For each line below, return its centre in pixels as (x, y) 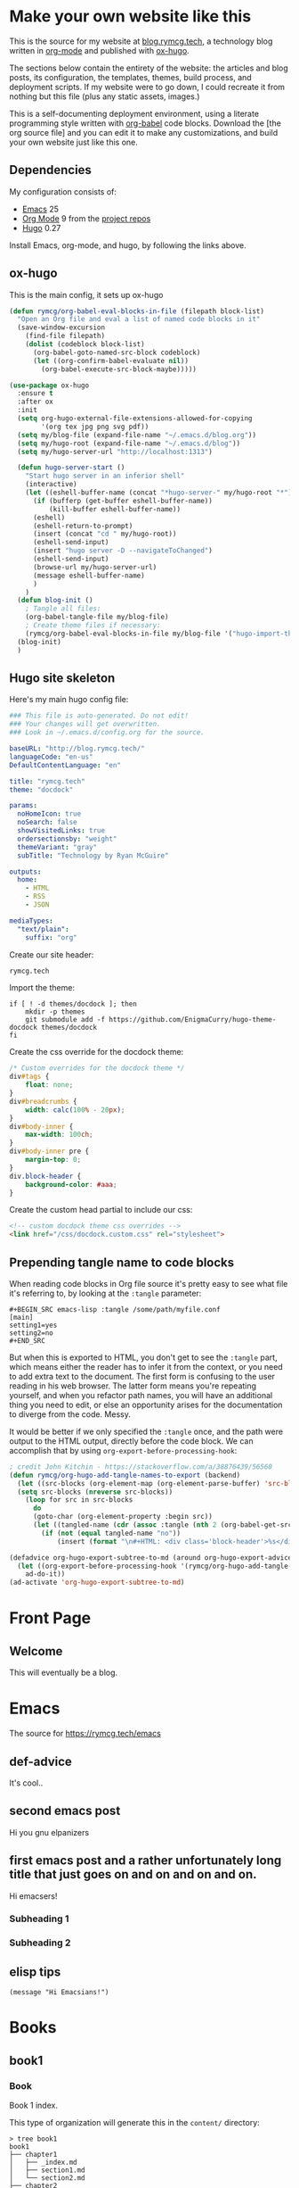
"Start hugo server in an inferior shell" (105, 476)
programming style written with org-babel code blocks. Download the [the (145, 123)
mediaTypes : (31, 921)
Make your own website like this (130, 17)
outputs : (25, 872)
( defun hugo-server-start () (71, 468)
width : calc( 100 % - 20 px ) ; (75, 1110)
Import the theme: (42, 988)
